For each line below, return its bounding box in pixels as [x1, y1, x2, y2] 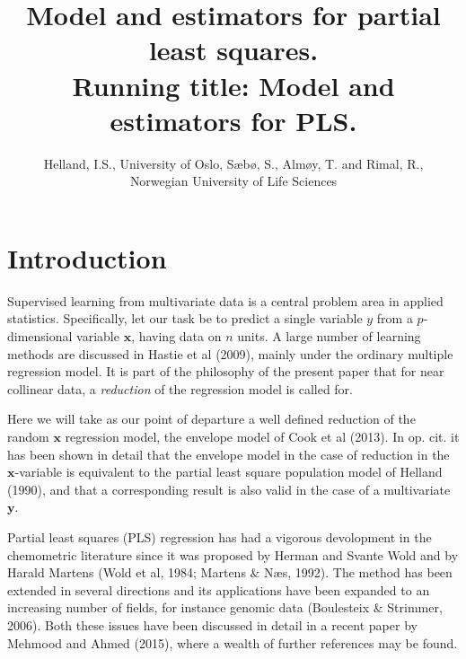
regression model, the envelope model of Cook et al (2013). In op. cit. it [65, 426, 460, 445]
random [7, 426, 49, 445]
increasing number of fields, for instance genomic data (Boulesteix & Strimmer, [7, 598, 443, 617]
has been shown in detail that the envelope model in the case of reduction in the [7, 444, 450, 463]
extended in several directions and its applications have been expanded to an [7, 580, 430, 599]
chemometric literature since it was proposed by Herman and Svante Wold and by [7, 545, 459, 564]
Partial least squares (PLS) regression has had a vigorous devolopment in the [7, 527, 432, 546]
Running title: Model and [72, 66, 395, 103]
